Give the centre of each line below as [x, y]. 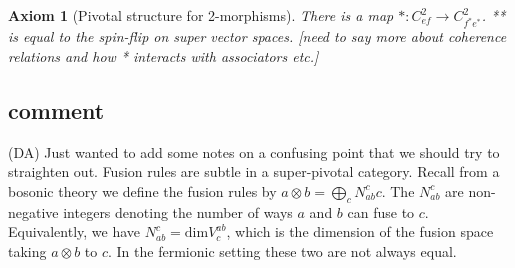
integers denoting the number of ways [178, 211]
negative [33, 211]
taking [27, 250]
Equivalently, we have [74, 231]
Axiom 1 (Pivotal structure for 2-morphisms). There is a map [201, 15]
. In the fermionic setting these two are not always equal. [282, 250]
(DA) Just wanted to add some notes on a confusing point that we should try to [254, 151]
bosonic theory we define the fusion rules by [142, 190]
